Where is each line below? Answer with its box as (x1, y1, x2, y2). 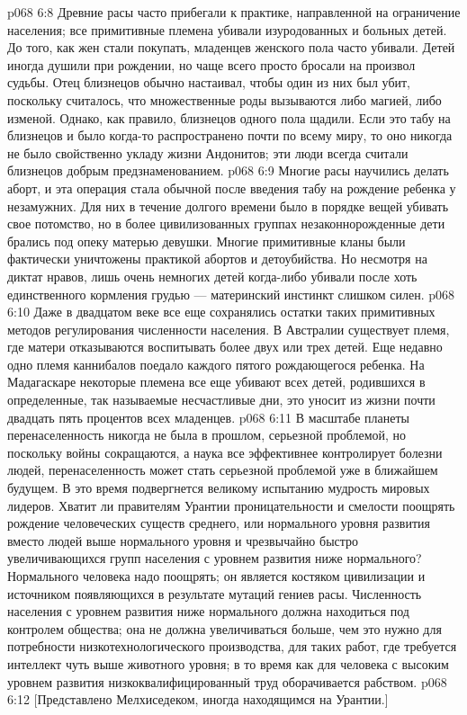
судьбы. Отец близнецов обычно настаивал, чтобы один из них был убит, (7, 73, 411, 92)
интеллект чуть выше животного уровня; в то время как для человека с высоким (7, 654, 449, 673)
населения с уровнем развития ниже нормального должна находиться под (7, 602, 409, 621)
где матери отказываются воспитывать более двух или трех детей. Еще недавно (7, 337, 443, 356)
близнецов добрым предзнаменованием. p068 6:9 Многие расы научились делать (7, 161, 449, 180)
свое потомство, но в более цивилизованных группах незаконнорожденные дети (7, 214, 445, 233)
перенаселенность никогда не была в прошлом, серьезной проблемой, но (7, 425, 407, 444)
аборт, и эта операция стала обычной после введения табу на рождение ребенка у (7, 178, 456, 197)
